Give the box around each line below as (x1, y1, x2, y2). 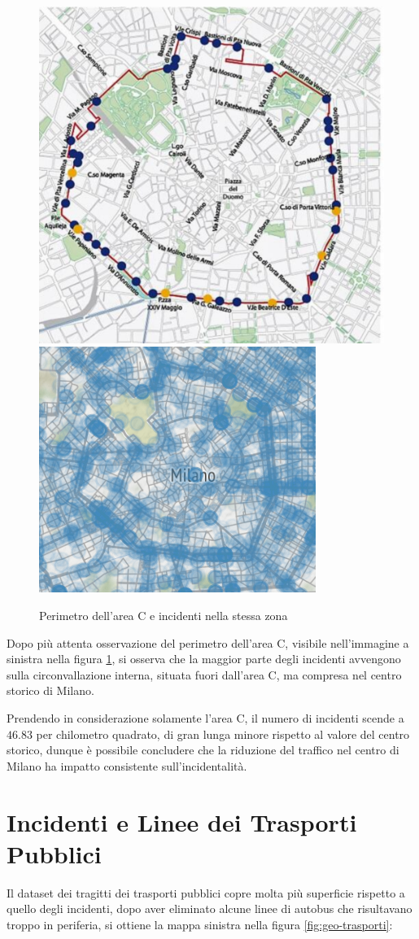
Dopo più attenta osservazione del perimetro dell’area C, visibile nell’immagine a (7, 634, 409, 651)
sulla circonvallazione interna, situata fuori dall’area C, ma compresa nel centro (7, 666, 402, 683)
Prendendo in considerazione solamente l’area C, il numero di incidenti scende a (7, 710, 404, 727)
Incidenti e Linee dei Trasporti (7, 805, 357, 838)
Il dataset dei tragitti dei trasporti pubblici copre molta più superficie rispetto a (7, 884, 405, 901)
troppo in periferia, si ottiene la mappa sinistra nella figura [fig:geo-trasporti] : (7, 915, 393, 932)
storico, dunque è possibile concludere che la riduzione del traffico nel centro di (7, 741, 399, 758)
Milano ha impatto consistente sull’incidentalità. (7, 757, 247, 774)
